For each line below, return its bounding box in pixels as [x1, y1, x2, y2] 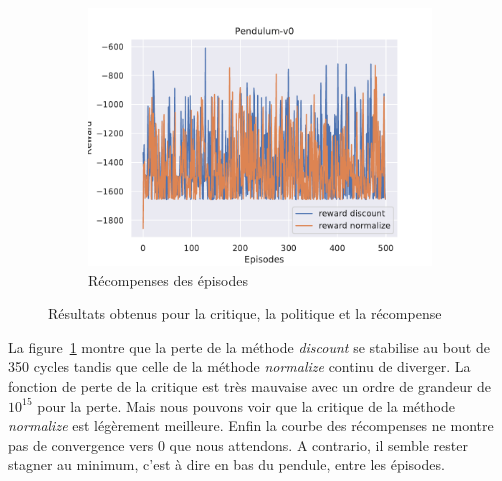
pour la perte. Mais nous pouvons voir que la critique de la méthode [37, 395, 455, 416]
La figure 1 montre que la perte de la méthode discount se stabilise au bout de [8, 336, 490, 357]
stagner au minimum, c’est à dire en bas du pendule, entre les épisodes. [8, 454, 445, 475]
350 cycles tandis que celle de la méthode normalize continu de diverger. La [8, 356, 471, 377]
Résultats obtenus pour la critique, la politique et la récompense [48, 303, 442, 324]
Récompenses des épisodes [88, 269, 248, 290]
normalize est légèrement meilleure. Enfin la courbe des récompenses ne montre [8, 415, 494, 436]
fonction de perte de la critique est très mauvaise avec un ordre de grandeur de [8, 375, 492, 396]
